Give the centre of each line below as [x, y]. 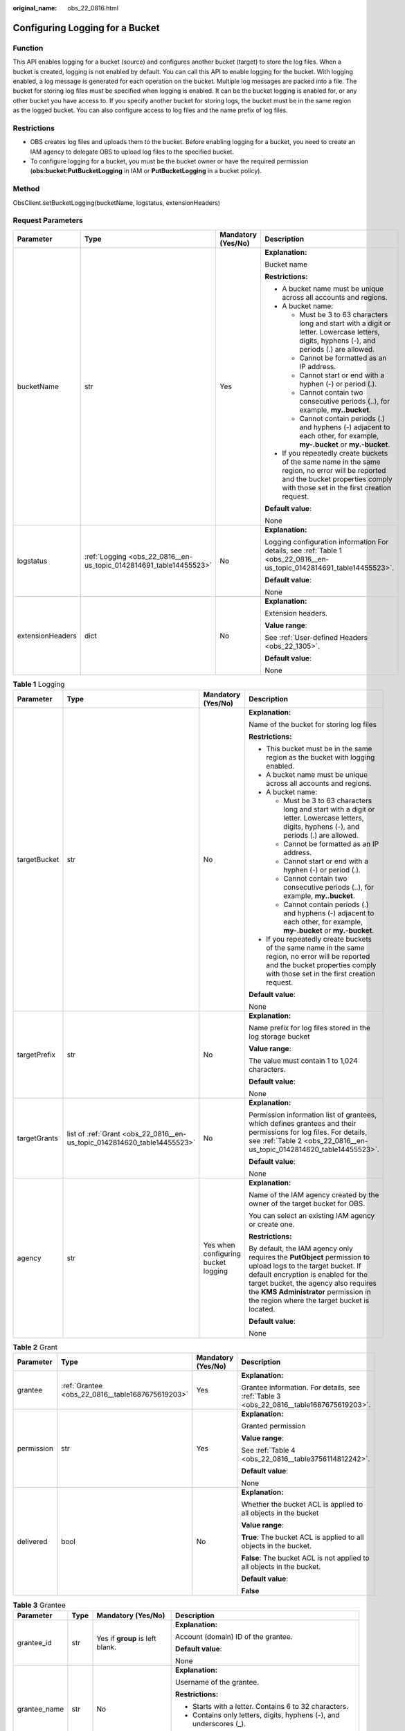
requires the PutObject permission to [309, 1257]
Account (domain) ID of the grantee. [234, 1636]
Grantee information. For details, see [301, 1388]
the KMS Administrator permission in [310, 1292]
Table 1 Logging [39, 684]
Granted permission [273, 1426]
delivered [32, 1542]
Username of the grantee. [217, 1682]
